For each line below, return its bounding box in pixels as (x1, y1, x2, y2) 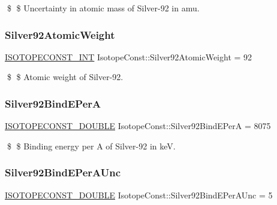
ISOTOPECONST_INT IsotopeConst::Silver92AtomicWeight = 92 (5, 50, 252, 63)
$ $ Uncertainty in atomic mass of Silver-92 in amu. (7, 2, 200, 14)
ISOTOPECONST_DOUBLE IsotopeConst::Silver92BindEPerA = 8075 (5, 120, 271, 132)
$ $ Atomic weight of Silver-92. (7, 71, 124, 83)
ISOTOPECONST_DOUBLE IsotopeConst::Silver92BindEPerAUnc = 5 (5, 188, 273, 201)
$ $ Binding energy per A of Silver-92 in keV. (7, 139, 176, 152)
